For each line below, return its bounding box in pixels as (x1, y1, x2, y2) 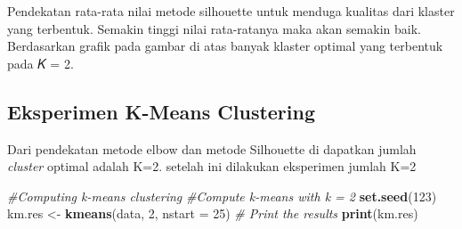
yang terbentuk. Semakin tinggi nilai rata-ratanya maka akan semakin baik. (7, 19, 421, 37)
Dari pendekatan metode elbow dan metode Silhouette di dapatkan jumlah (7, 139, 417, 158)
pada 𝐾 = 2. (7, 53, 74, 72)
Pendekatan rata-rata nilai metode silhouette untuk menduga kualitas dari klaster (7, 2, 455, 20)
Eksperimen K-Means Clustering (7, 97, 316, 125)
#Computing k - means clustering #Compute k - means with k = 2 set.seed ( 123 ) (7, 186, 437, 205)
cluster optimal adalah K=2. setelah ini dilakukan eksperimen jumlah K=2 (7, 157, 417, 176)
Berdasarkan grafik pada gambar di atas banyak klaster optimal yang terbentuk (7, 37, 443, 55)
